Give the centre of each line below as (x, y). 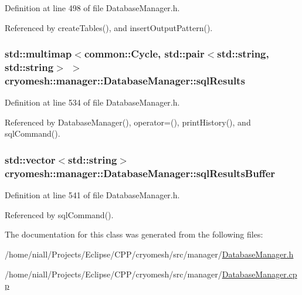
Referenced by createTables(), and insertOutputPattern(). (109, 27)
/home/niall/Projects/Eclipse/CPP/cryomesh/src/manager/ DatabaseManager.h (149, 254)
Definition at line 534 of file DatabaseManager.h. (92, 102)
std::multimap (38, 54)
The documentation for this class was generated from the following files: (134, 234)
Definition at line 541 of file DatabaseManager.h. (92, 195)
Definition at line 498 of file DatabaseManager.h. (92, 8)
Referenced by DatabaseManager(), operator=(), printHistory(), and (128, 122)
